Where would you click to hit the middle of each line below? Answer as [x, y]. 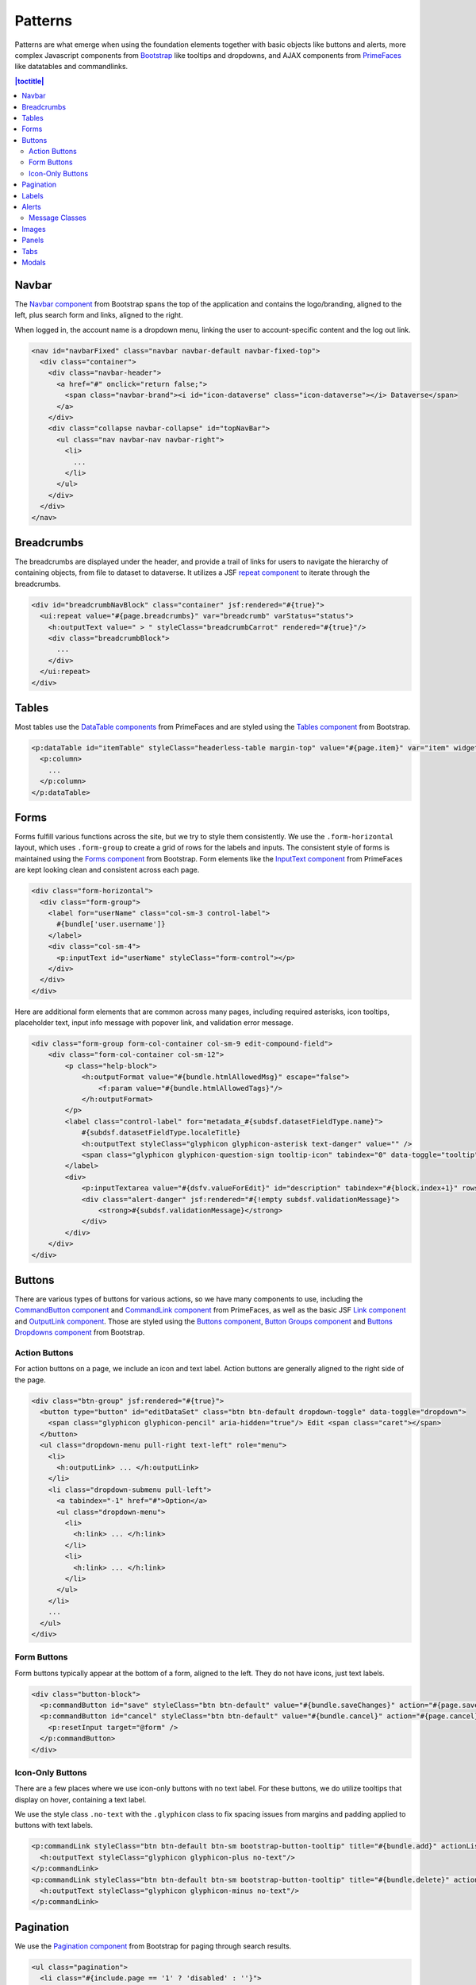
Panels [33, 240]
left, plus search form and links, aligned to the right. [99, 315]
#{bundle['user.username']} [111, 924]
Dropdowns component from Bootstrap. [80, 1332]
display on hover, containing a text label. [81, 1799]
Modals [34, 262]
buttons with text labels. [54, 1825]
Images [34, 229]
